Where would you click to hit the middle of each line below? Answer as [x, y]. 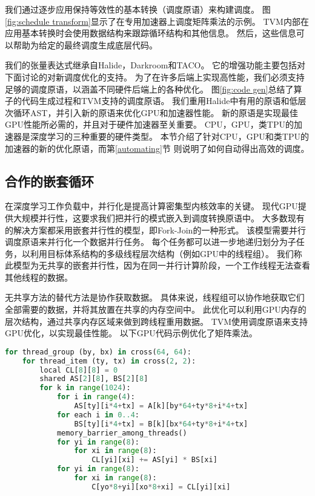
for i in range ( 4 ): [96, 397]
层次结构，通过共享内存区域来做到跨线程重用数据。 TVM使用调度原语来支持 [157, 321]
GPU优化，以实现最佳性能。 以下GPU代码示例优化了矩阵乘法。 [131, 333]
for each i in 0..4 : [98, 415]
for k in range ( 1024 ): [85, 388]
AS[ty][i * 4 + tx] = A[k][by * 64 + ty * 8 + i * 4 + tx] [161, 406]
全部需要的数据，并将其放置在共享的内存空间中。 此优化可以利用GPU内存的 [156, 309]
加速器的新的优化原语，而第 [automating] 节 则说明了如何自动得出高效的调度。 [157, 148]
